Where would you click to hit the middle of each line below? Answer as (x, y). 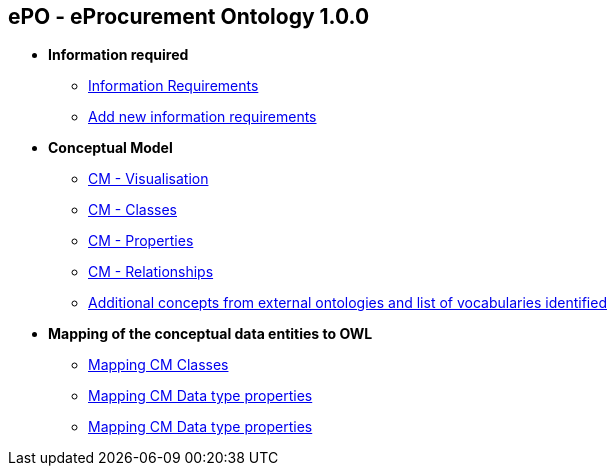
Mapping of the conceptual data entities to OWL (210, 334)
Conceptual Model (110, 148)
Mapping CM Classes (158, 365)
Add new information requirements (202, 117)
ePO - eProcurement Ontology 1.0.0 (189, 16)
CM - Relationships (151, 272)
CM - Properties (141, 241)
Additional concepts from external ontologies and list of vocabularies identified (347, 303)
